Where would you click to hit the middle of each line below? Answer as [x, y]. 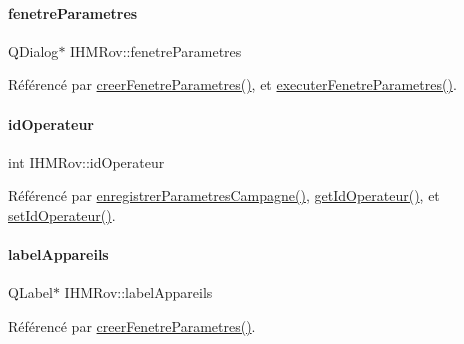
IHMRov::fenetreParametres [156, 50]
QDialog [33, 50]
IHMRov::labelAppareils [138, 292]
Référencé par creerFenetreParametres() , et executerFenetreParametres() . [232, 84]
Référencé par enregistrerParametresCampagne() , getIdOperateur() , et [224, 195]
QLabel [30, 292]
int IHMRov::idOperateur [86, 161]
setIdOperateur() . [62, 214]
